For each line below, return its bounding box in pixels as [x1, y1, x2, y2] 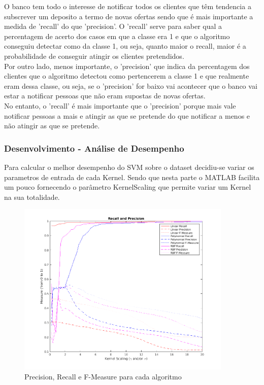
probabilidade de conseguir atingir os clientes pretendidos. [4, 50, 184, 61]
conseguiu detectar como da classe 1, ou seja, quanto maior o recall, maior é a [4, 41, 246, 51]
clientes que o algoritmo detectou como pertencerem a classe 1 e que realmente [4, 71, 249, 81]
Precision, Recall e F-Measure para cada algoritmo [24, 371, 182, 381]
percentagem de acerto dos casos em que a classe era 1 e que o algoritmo [4, 30, 230, 41]
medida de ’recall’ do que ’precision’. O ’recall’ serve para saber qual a [4, 21, 222, 31]
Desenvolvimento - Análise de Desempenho [4, 142, 184, 154]
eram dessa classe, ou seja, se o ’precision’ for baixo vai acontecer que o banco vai [4, 80, 257, 91]
